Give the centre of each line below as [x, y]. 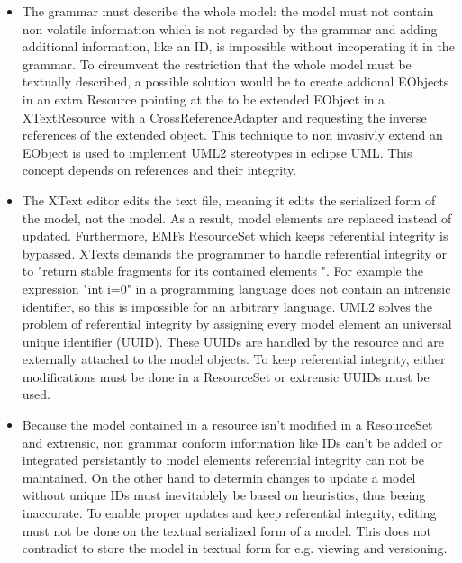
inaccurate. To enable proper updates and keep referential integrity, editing [229, 513]
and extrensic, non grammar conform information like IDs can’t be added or [232, 442]
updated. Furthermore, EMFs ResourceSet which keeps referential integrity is [235, 236]
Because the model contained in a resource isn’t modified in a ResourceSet [227, 425]
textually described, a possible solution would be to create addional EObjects [236, 82]
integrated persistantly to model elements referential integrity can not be [223, 460]
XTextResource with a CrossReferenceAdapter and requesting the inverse [224, 117]
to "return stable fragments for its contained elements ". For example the [222, 271]
